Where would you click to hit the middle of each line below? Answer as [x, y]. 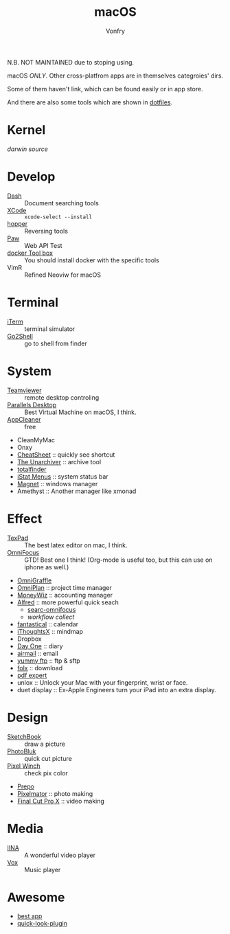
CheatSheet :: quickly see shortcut [66, 455]
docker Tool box [30, 253]
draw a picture [45, 744]
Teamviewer [24, 390]
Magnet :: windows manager [57, 483]
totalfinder [32, 469]
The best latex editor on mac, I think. [76, 545]
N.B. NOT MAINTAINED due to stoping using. [71, 62]
